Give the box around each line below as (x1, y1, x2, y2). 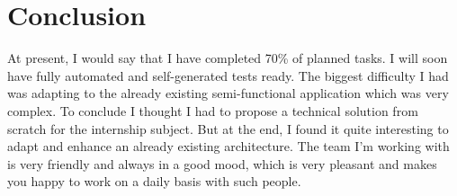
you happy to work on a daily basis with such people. (7, 172, 301, 191)
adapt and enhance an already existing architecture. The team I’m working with (7, 137, 450, 156)
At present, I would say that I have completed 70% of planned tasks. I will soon (7, 49, 448, 67)
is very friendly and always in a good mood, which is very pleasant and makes (7, 154, 437, 173)
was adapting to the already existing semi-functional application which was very (7, 84, 449, 102)
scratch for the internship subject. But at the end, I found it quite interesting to (7, 119, 449, 138)
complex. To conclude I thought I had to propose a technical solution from (7, 101, 418, 120)
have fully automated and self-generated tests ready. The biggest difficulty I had (7, 66, 449, 85)
